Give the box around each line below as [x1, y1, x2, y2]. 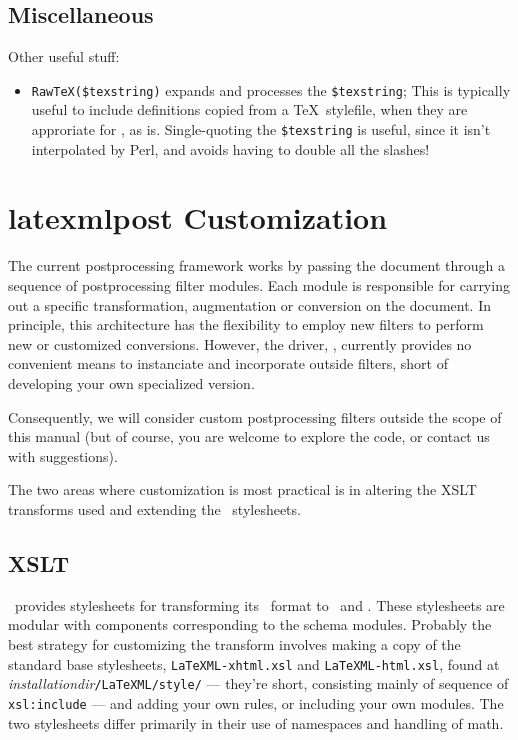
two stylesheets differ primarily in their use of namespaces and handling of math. [8, 712, 504, 733]
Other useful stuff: [8, 46, 120, 67]
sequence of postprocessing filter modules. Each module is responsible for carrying [8, 275, 510, 296]
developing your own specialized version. [8, 372, 255, 393]
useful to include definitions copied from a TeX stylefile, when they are [31, 99, 468, 120]
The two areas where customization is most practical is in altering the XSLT [8, 479, 477, 500]
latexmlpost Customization [8, 197, 388, 238]
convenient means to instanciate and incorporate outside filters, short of [8, 353, 448, 374]
